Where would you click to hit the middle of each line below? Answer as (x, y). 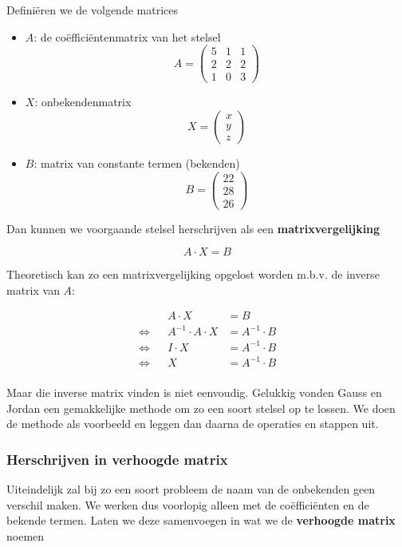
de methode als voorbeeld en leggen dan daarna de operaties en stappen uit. (193, 424)
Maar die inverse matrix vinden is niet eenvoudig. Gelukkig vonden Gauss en (194, 392)
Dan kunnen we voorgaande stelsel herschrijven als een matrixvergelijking (193, 228)
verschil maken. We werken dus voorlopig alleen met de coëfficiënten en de (188, 504)
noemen (26, 535)
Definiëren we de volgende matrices (92, 10)
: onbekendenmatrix (83, 102)
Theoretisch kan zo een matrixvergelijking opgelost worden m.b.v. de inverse (193, 274)
